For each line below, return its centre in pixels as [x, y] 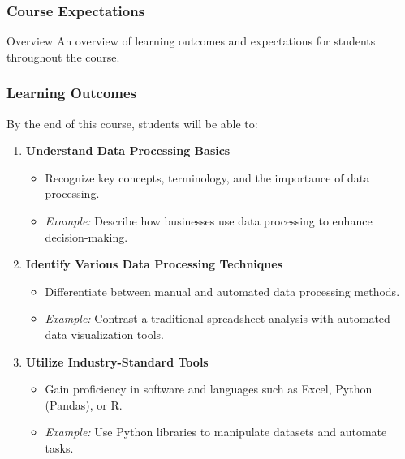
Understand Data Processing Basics [128, 150]
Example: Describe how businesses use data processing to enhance [209, 221]
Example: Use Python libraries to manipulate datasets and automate [216, 432]
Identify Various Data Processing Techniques [154, 264]
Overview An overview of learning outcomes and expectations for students [191, 41]
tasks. [59, 447]
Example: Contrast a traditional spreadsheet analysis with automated [218, 318]
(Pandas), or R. [84, 404]
